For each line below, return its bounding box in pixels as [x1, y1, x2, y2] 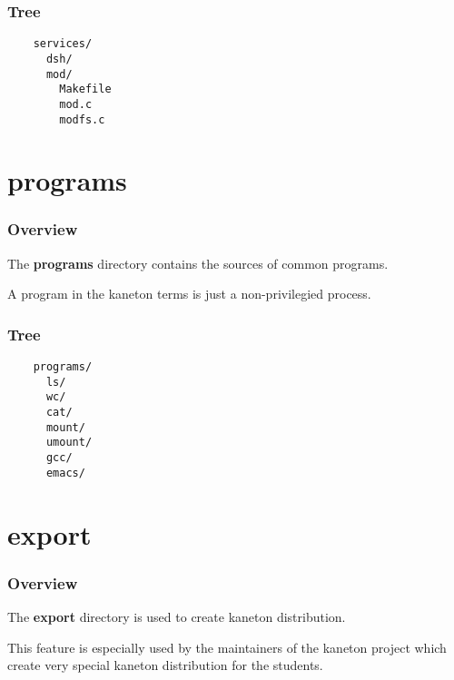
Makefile [59, 83, 112, 96]
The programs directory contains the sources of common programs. [7, 253, 389, 272]
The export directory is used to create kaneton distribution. [7, 607, 346, 626]
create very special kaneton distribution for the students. [7, 655, 323, 675]
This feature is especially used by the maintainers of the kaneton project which [7, 637, 447, 656]
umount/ [45, 436, 93, 449]
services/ [33, 37, 93, 51]
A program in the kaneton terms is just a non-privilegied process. [7, 284, 371, 303]
